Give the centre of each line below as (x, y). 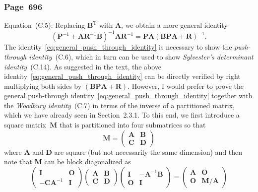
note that (18, 161)
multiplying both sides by (43, 86)
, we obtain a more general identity (174, 25)
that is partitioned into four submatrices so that (132, 125)
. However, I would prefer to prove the (186, 86)
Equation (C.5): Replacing (45, 25)
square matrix (25, 125)
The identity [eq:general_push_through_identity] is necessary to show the (118, 47)
